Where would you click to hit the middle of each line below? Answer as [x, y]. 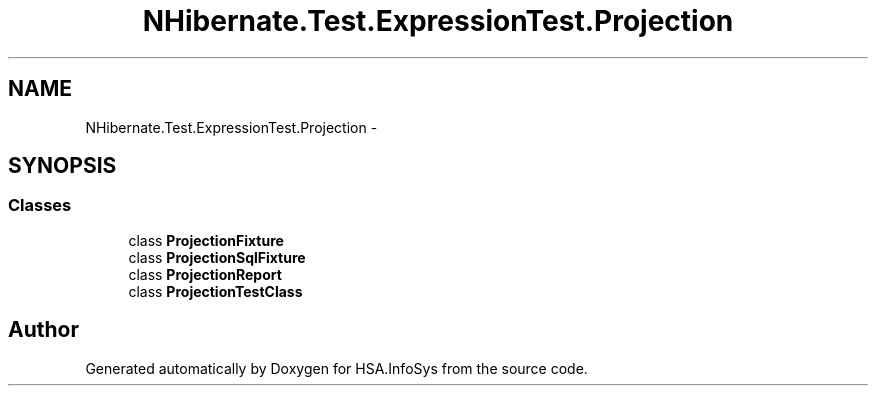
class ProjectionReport [205, 274]
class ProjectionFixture [206, 240]
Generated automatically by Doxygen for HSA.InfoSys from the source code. [336, 368]
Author [43, 330]
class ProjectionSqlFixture [217, 257]
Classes [40, 205]
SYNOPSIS [62, 166]
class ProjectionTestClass [215, 291]
